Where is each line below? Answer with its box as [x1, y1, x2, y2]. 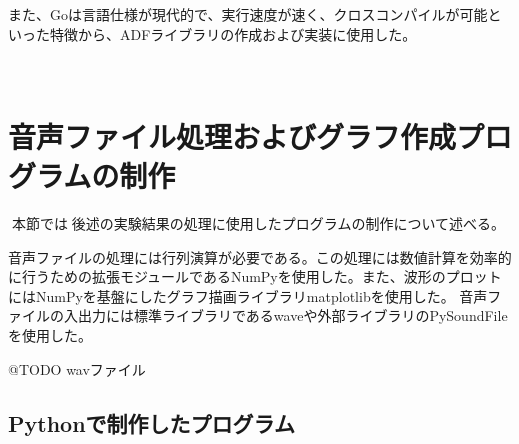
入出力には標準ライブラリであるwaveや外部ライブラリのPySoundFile [63, 305, 508, 326]
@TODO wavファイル [8, 358, 146, 379]
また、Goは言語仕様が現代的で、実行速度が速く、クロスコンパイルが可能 [8, 4, 488, 24]
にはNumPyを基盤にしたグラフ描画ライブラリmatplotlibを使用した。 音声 [8, 285, 488, 306]
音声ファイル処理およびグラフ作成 [8, 115, 457, 156]
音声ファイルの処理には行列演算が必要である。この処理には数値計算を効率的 [8, 246, 512, 267]
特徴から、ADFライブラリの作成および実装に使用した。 [49, 23, 417, 44]
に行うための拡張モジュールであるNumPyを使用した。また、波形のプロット [8, 266, 502, 287]
